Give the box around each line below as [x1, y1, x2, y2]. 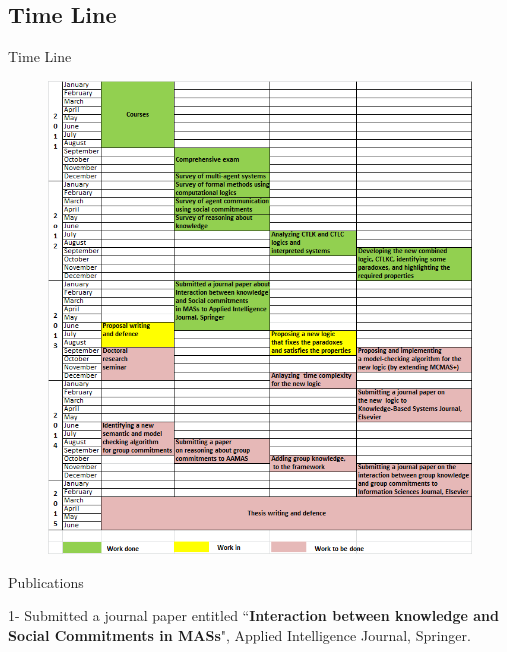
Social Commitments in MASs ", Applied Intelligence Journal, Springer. [8, 624, 471, 645]
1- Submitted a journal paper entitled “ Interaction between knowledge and [8, 605, 499, 626]
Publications [8, 571, 84, 592]
